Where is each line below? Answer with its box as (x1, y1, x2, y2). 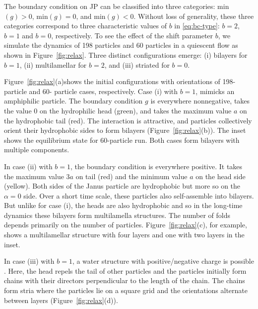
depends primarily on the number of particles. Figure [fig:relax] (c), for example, (4, 219, 247, 230)
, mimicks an (195, 86, 235, 96)
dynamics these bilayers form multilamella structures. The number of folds (4, 209, 231, 220)
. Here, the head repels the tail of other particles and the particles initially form (4, 265, 247, 276)
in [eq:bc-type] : (174, 20, 220, 31)
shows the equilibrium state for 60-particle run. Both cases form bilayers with (4, 134, 240, 145)
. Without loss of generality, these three (133, 10, 254, 21)
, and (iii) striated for (104, 59, 170, 70)
